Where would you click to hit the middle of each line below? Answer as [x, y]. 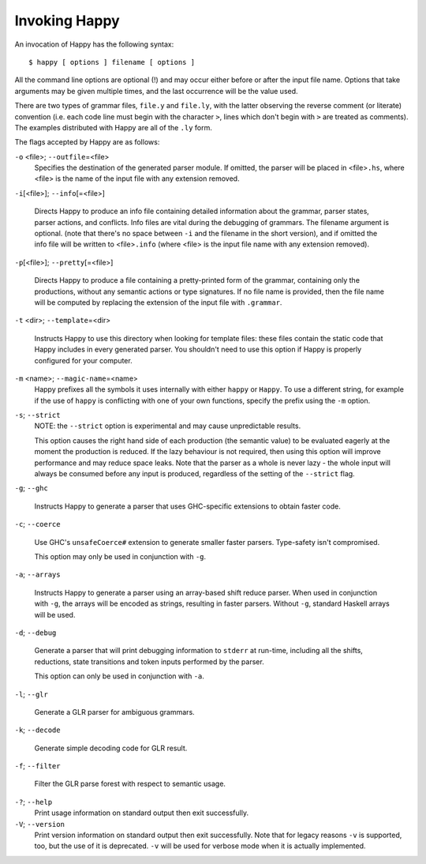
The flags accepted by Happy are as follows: [87, 142]
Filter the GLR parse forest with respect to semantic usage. [130, 784]
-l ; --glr [32, 694]
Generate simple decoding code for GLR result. [111, 748]
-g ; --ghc [32, 488]
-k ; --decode [37, 730]
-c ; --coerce [37, 524]
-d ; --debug [35, 633]
